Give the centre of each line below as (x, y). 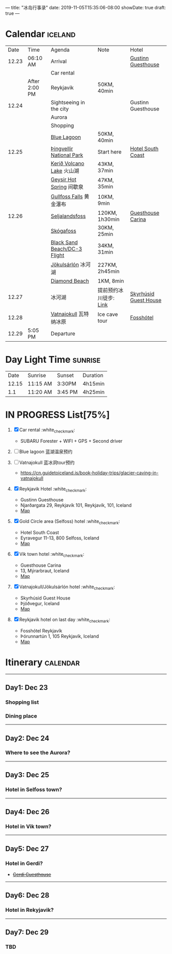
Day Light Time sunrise (53, 360)
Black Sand (64, 242)
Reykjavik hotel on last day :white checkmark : (65, 620)
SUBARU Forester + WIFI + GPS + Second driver (71, 441)
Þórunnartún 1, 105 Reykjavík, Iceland (60, 636)
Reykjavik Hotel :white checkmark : (53, 489)
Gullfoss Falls (67, 196)
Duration (93, 375)
